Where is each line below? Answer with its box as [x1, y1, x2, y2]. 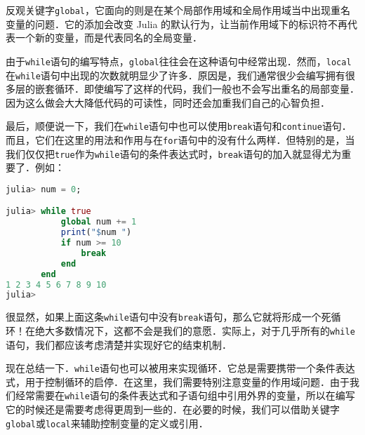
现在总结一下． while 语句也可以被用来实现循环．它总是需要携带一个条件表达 [6, 361, 355, 375]
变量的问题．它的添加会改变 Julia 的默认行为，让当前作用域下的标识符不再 [6, 16, 348, 31]
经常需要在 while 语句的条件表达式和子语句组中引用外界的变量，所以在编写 [15, 388, 355, 403]
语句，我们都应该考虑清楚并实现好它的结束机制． [6, 337, 232, 352]
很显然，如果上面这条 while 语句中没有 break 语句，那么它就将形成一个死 [6, 309, 331, 324]
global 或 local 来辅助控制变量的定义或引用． [6, 415, 208, 430]
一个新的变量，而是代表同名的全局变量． [15, 30, 202, 45]
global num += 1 [60, 217, 137, 227]
